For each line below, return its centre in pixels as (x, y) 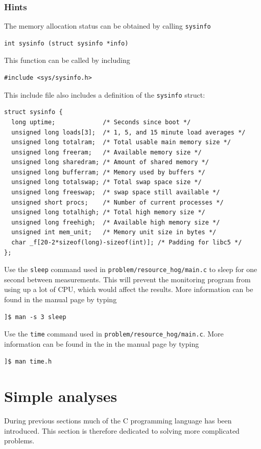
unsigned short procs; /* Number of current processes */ (117, 202)
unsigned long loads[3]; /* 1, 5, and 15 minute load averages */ (128, 132)
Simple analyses (61, 396)
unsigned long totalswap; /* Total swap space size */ (106, 182)
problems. (19, 441)
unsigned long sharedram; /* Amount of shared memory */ (110, 162)
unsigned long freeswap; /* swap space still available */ (116, 193)
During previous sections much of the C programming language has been (118, 421)
